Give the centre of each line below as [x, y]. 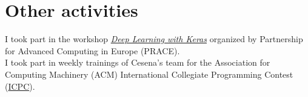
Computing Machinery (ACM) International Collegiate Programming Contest [149, 74]
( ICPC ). [20, 86]
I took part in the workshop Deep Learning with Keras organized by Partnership [154, 39]
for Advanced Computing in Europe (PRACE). [92, 50]
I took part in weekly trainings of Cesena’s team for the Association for [138, 62]
